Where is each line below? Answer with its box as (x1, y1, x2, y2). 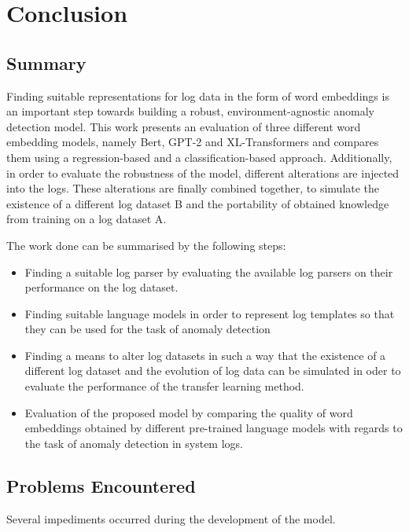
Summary (6, 50, 87, 75)
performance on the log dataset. (24, 279, 179, 295)
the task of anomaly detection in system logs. (24, 435, 243, 451)
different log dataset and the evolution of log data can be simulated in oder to (24, 362, 401, 379)
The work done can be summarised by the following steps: (6, 237, 286, 253)
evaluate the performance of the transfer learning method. (24, 378, 304, 394)
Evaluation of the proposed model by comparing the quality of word (24, 404, 353, 420)
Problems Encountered (6, 473, 196, 497)
